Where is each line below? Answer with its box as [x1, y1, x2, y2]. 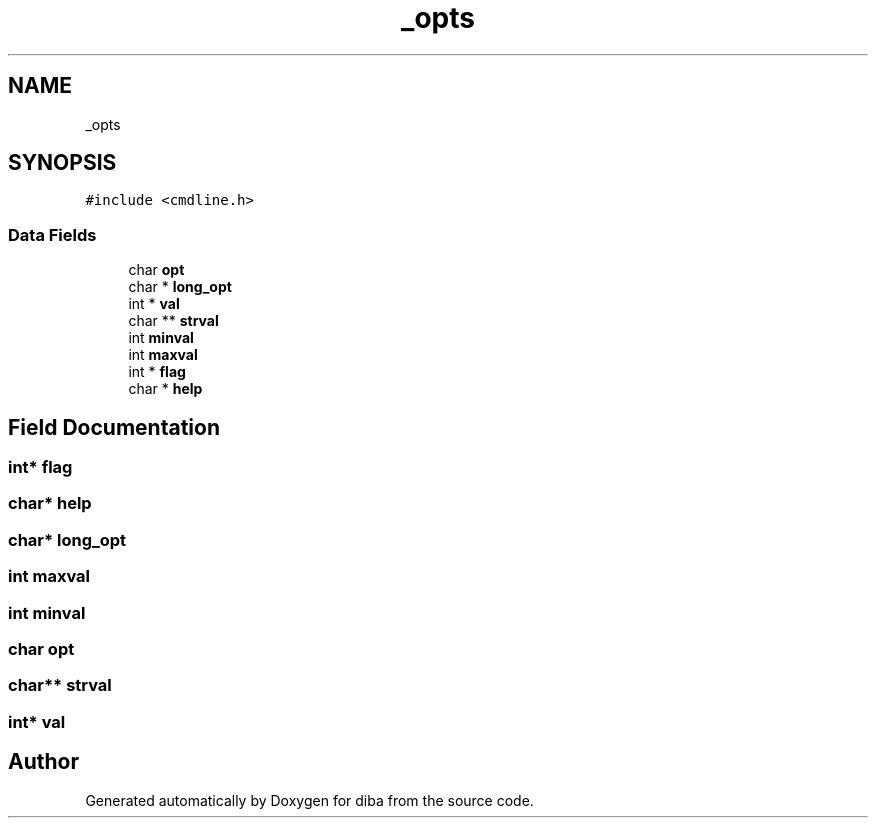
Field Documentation [8, 414, 220, 440]
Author [8, 749, 79, 775]
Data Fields [8, 224, 97, 245]
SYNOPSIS [8, 150, 117, 176]
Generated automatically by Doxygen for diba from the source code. [85, 791, 534, 809]
